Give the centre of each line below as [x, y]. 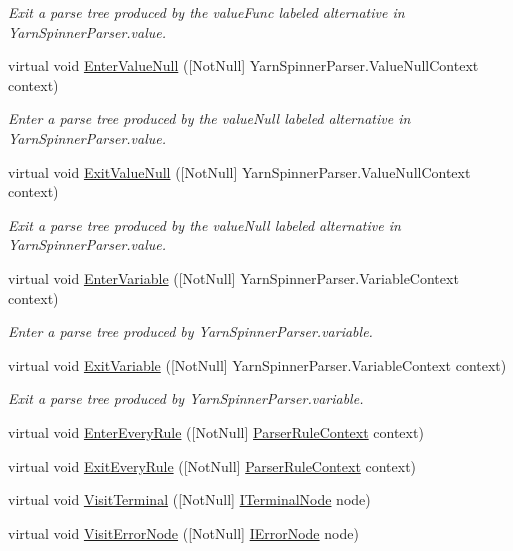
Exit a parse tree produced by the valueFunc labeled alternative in [206, 12]
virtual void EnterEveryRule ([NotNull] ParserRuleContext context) [216, 431]
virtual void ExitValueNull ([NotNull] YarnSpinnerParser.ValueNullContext [239, 171]
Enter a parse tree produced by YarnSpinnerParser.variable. [190, 331]
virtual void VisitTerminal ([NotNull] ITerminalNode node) [189, 499]
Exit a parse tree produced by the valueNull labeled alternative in [204, 224]
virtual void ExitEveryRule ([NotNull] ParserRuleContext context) [212, 465]
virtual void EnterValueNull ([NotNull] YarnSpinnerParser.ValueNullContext [243, 65]
